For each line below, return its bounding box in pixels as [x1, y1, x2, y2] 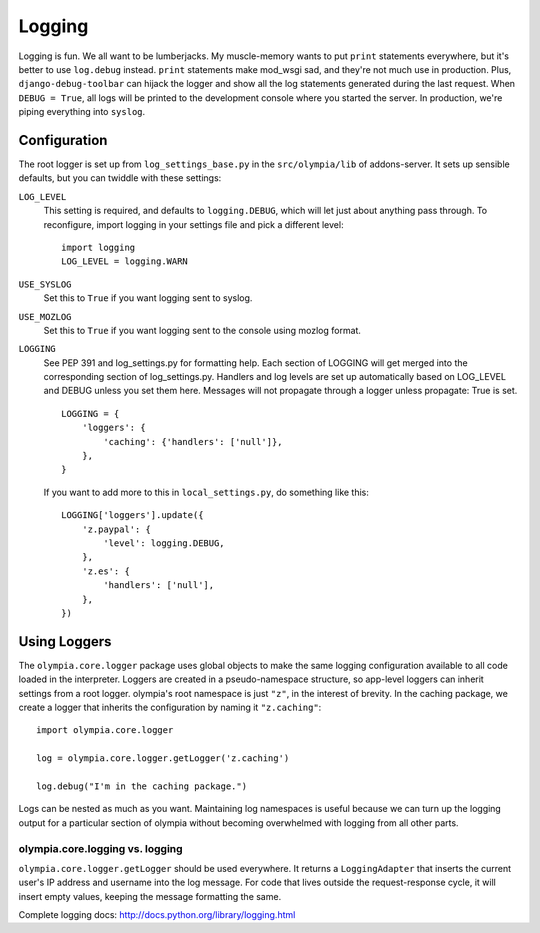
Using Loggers [18, 633, 112, 650]
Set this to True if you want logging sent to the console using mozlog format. [43, 324, 362, 336]
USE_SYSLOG [18, 278, 72, 290]
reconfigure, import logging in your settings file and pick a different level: [43, 218, 344, 230]
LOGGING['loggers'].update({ [61, 510, 204, 521]
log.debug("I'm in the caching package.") [36, 780, 248, 792]
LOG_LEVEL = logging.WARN [61, 256, 189, 267]
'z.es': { [81, 565, 130, 577]
